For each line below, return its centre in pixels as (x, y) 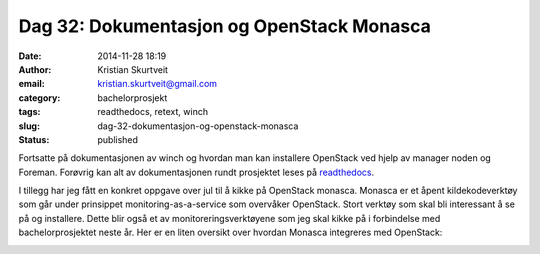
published (118, 139)
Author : (35, 69)
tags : (29, 112)
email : (31, 84)
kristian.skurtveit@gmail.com (157, 84)
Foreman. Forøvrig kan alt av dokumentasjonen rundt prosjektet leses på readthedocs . (196, 172)
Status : (34, 139)
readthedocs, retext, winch (153, 112)
